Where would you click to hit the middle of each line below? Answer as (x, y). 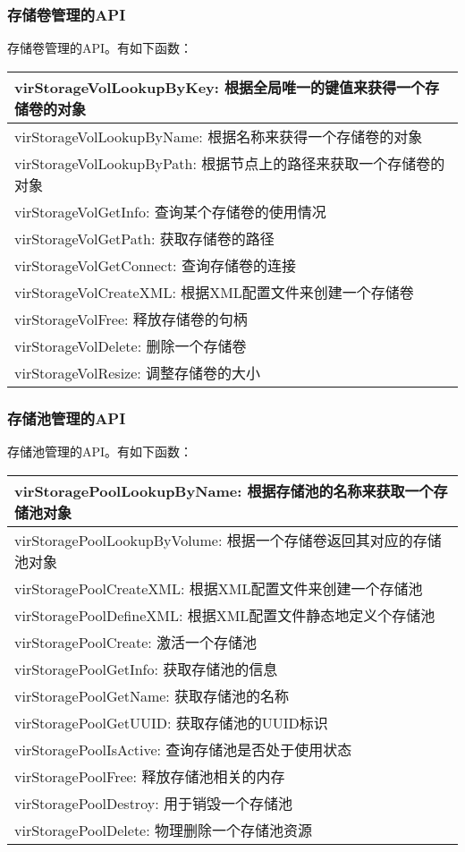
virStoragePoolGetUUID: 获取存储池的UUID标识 (171, 722)
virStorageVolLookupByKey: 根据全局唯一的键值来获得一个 (220, 87)
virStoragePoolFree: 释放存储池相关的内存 (150, 776)
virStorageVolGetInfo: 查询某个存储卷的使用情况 (170, 211)
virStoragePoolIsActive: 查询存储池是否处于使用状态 (183, 749)
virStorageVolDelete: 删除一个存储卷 (131, 345)
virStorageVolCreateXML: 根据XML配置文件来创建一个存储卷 (214, 292)
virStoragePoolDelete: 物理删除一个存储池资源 (163, 830)
